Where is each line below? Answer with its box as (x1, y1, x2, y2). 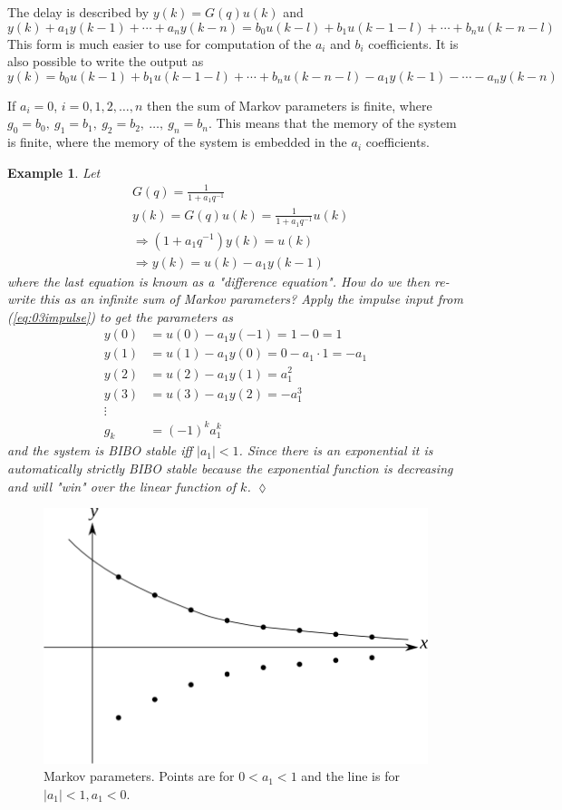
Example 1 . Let (7, 162, 101, 181)
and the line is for (301, 766, 400, 786)
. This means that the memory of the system (208, 113, 457, 132)
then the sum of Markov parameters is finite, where (147, 95, 432, 114)
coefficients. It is (368, 34, 459, 53)
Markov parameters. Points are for (44, 766, 235, 786)
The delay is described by (7, 3, 150, 21)
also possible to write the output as (7, 52, 204, 71)
